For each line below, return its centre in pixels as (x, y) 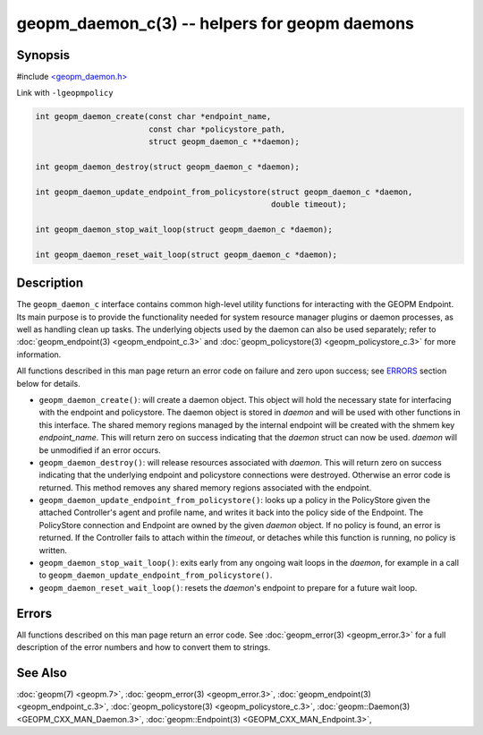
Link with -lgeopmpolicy (65, 93)
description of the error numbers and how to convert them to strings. (144, 647)
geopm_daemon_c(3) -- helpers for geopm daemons (216, 23)
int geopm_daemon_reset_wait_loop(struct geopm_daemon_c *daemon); (186, 254)
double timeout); (309, 205)
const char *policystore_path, (217, 129)
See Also (42, 673)
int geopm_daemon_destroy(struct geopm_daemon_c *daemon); (167, 167)
